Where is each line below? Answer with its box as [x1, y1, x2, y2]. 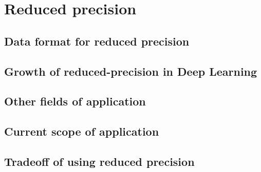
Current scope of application [4, 123, 159, 139]
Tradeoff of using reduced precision [4, 153, 195, 169]
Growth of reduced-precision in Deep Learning [4, 63, 257, 79]
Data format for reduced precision [4, 33, 190, 49]
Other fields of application [4, 93, 146, 109]
